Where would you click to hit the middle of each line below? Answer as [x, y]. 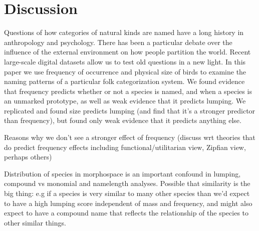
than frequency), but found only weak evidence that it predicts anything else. [123, 120]
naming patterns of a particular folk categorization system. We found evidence [124, 81]
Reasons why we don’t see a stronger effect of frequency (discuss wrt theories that [130, 137]
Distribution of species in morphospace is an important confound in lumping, [122, 173]
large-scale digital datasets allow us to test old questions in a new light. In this [125, 61]
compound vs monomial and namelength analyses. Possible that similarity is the [127, 183]
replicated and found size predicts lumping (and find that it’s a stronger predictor [130, 110]
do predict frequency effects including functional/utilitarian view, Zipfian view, [125, 147]
